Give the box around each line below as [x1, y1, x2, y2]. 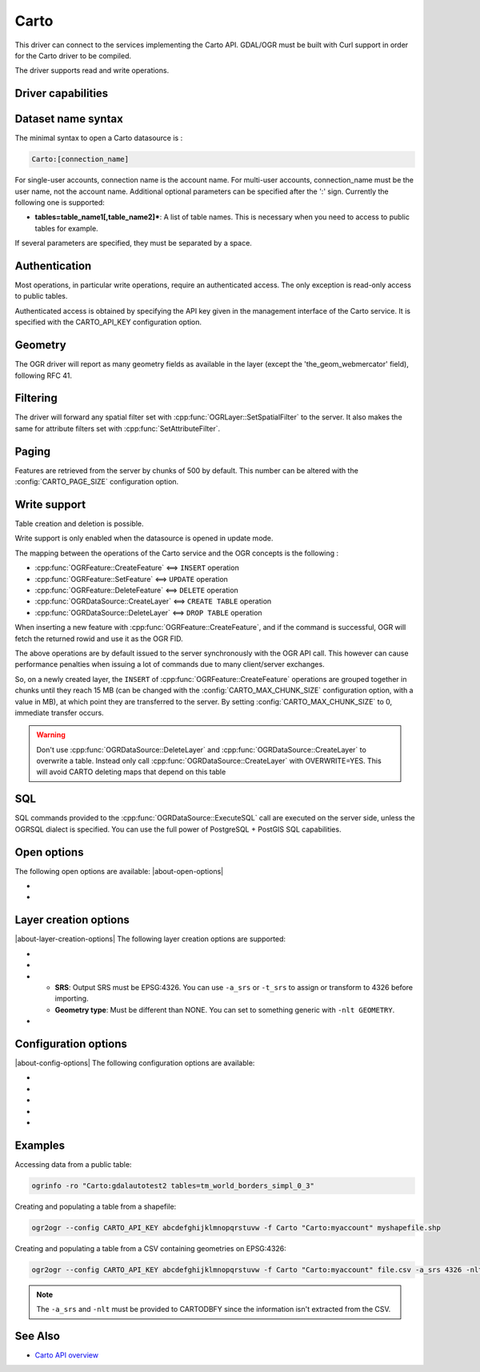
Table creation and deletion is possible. [14, 519, 144, 528]
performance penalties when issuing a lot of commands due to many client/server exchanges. [14, 660, 325, 669]
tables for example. [34, 223, 99, 233]
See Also [14, 1329, 60, 1342]
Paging [14, 444, 51, 458]
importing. [54, 993, 89, 1004]
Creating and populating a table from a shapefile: [14, 1202, 177, 1211]
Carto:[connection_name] [31, 154, 130, 164]
